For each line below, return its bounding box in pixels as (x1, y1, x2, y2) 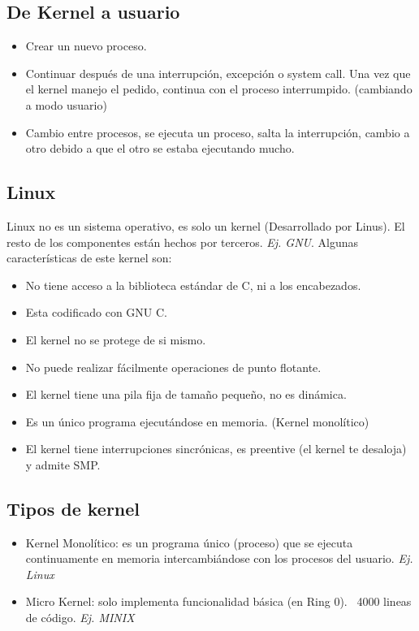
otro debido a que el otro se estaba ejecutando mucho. (25, 140, 295, 157)
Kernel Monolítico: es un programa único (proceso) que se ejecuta (25, 534, 353, 551)
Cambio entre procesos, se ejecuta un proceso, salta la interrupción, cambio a (25, 123, 410, 140)
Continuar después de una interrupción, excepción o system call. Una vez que (25, 64, 411, 81)
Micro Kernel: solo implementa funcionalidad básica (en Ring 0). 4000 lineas (25, 593, 412, 610)
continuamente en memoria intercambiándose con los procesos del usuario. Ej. (25, 550, 413, 567)
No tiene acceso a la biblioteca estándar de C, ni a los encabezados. (25, 276, 361, 293)
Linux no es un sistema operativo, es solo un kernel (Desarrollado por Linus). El (6, 217, 405, 234)
